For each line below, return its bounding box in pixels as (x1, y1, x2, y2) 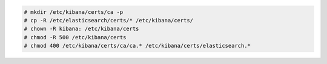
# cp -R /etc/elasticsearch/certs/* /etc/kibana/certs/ (24, 17, 194, 24)
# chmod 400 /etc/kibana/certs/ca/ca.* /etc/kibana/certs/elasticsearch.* (24, 42, 251, 50)
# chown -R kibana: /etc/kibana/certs (24, 25, 139, 33)
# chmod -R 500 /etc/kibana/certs (24, 34, 127, 40)
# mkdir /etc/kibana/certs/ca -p (24, 8, 124, 15)
